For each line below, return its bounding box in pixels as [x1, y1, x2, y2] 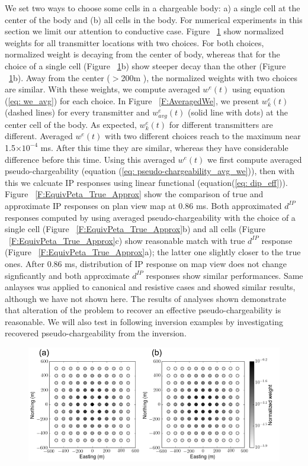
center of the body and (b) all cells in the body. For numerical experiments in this [5, 13, 303, 25]
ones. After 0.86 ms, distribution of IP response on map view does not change [5, 257, 287, 269]
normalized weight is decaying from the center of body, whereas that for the [5, 48, 280, 60]
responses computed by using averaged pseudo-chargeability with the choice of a [5, 211, 296, 223]
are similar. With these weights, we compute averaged [5, 83, 200, 95]
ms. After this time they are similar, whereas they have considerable [40, 141, 288, 153]
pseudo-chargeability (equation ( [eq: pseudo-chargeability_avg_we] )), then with [5, 165, 295, 177]
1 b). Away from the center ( [9, 71, 110, 83]
